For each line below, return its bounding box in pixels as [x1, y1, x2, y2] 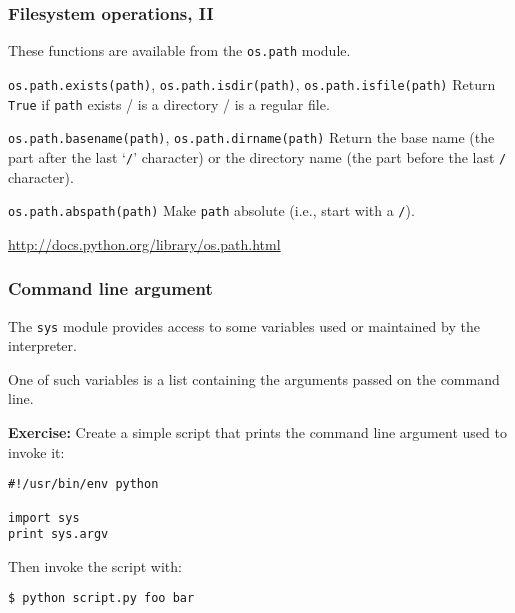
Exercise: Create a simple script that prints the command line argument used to [8, 422, 507, 442]
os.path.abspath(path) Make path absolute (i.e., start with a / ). [8, 200, 415, 221]
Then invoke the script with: [8, 555, 182, 576]
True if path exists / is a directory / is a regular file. [8, 93, 330, 114]
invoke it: [8, 441, 65, 462]
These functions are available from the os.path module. [8, 40, 351, 61]
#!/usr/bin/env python [8, 477, 159, 492]
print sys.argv [8, 527, 109, 542]
